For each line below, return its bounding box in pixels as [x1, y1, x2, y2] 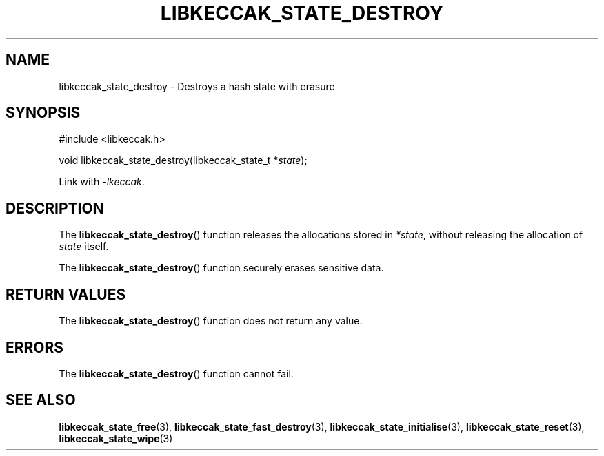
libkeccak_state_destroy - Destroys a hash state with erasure [59, 80, 335, 92]
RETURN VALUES [6, 285, 126, 303]
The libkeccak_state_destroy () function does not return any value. [59, 315, 363, 327]
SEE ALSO [6, 391, 76, 409]
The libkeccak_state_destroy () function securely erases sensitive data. [59, 262, 384, 274]
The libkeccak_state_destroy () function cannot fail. [59, 367, 294, 380]
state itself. [59, 240, 109, 253]
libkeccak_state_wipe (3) [59, 432, 173, 444]
